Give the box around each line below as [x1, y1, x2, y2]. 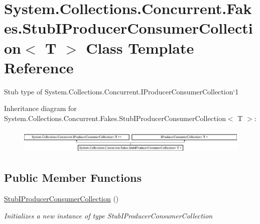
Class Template [86, 37, 194, 58]
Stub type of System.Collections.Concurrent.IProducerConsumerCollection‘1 [4, 86, 239, 96]
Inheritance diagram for [4, 103, 77, 114]
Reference [4, 57, 74, 77]
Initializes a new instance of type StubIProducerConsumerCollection [4, 210, 213, 220]
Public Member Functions [4, 170, 142, 185]
